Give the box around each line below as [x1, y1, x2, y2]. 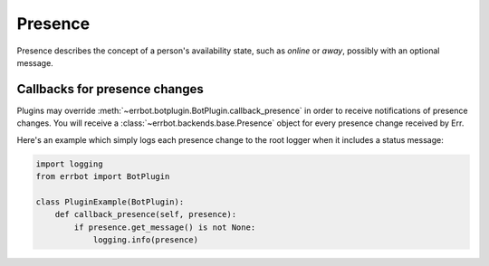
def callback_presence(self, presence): [54, 209, 237, 220]
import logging [35, 158, 103, 169]
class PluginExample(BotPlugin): [35, 196, 185, 207]
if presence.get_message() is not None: [73, 222, 256, 233]
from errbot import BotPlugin [35, 172, 170, 181]
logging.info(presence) [92, 234, 199, 244]
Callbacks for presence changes [16, 81, 204, 97]
